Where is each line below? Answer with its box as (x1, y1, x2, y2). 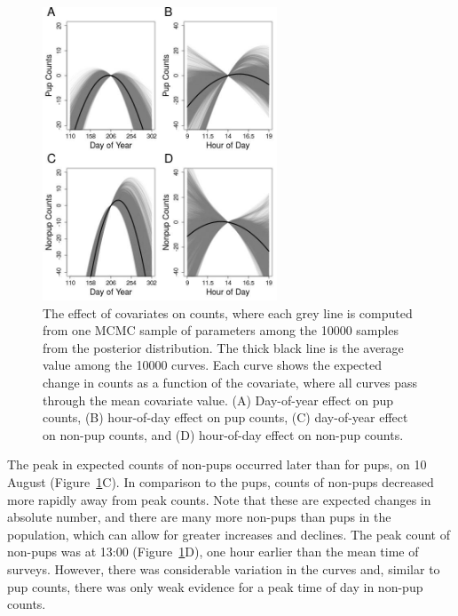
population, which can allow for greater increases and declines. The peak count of (7, 524, 450, 543)
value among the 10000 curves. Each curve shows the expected (43, 356, 382, 374)
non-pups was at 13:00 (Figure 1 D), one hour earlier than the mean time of (7, 542, 419, 561)
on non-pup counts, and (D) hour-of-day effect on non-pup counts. (43, 425, 404, 444)
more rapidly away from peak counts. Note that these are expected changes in (7, 490, 431, 508)
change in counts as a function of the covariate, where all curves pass (43, 372, 418, 391)
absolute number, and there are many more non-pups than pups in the (7, 508, 391, 526)
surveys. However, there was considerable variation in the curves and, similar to (7, 559, 440, 578)
